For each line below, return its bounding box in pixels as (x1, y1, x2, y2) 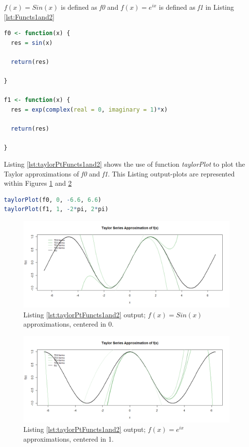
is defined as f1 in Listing (159, 2, 234, 12)
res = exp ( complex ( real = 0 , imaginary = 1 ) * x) (11, 106, 168, 113)
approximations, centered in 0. (23, 319, 114, 329)
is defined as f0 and (61, 2, 119, 12)
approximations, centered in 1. (23, 433, 114, 444)
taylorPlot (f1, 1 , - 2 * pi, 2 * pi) (4, 206, 108, 213)
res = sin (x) (11, 39, 53, 46)
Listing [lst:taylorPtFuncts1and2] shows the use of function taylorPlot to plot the (4, 158, 245, 169)
